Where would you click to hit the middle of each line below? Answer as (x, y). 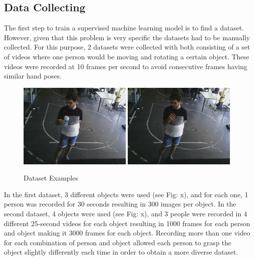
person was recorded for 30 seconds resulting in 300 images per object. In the (120, 204)
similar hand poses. (33, 76)
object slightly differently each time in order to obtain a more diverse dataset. (121, 252)
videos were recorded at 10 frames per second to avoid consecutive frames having (126, 66)
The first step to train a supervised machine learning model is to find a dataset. (124, 28)
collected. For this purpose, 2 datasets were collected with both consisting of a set (127, 47)
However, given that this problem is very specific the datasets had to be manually (127, 37)
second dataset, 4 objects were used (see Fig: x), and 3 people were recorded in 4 (126, 213)
